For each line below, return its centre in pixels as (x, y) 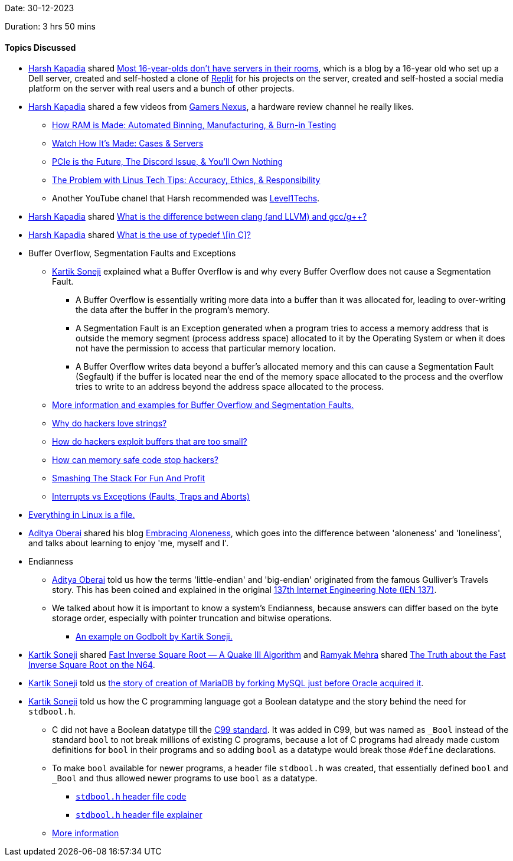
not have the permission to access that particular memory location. (206, 348)
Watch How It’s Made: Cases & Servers (128, 143)
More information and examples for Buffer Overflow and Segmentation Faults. (203, 405)
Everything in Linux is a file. (82, 515)
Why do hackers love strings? (110, 423)
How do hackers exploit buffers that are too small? (150, 442)
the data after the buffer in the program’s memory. (173, 310)
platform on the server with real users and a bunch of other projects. (161, 89)
